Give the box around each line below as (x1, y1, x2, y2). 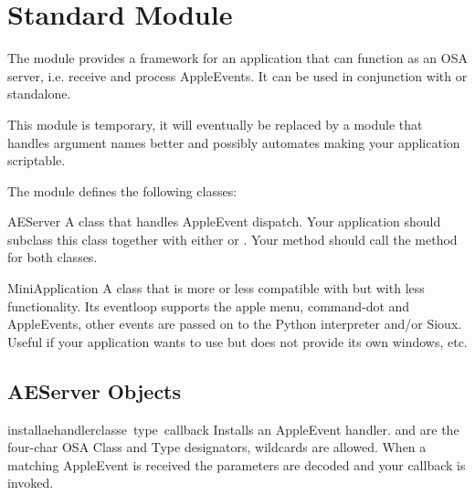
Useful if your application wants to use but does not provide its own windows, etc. (7, 332, 468, 351)
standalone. (7, 84, 71, 103)
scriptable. (7, 151, 66, 170)
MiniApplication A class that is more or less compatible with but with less (7, 279, 425, 298)
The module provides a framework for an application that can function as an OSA (7, 48, 468, 68)
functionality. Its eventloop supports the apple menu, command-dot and (7, 296, 410, 315)
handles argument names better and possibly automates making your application (7, 132, 460, 152)
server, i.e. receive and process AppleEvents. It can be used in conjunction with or (7, 66, 468, 85)
